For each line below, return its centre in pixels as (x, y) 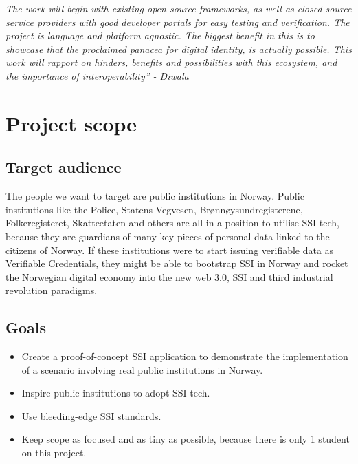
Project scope (71, 123)
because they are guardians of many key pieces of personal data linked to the (168, 236)
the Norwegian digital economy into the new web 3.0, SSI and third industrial (169, 276)
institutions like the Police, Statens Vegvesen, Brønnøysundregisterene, (154, 209)
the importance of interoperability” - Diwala (97, 75)
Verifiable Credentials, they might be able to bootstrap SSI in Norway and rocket (177, 263)
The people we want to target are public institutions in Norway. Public (155, 196)
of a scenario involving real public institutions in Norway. (142, 369)
